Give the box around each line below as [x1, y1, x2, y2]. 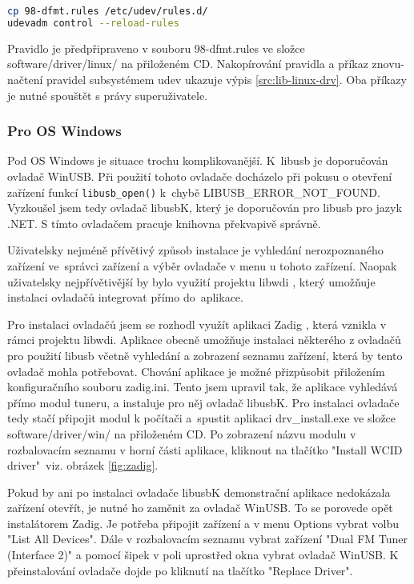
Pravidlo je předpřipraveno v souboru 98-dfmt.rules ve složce [7, 39, 305, 56]
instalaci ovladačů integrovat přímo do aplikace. [7, 289, 243, 306]
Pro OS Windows [7, 121, 122, 141]
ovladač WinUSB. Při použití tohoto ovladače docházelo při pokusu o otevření [7, 167, 392, 184]
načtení [7, 70, 43, 87]
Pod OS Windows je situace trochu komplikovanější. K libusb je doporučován [7, 152, 388, 169]
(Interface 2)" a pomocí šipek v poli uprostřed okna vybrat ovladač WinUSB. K [7, 546, 399, 563]
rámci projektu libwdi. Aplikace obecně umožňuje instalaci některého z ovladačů [7, 331, 401, 348]
